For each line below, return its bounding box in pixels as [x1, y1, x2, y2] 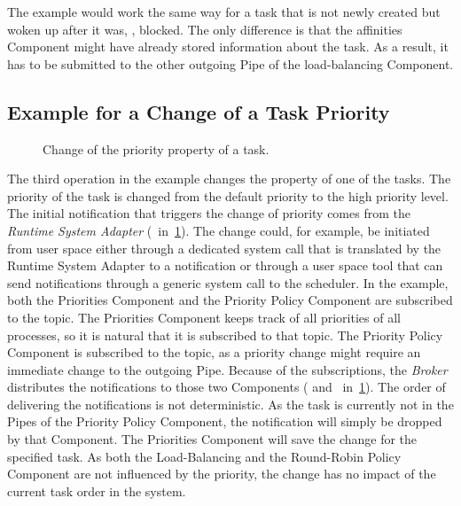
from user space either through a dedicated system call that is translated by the [7, 238, 441, 257]
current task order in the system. [7, 481, 186, 500]
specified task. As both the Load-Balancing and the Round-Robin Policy [7, 447, 402, 465]
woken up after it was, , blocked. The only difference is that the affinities [7, 19, 402, 38]
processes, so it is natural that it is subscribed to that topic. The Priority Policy [7, 325, 443, 344]
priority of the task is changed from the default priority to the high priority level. [7, 186, 449, 205]
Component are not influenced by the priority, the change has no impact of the [7, 464, 436, 483]
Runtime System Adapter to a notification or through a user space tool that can [7, 256, 443, 275]
